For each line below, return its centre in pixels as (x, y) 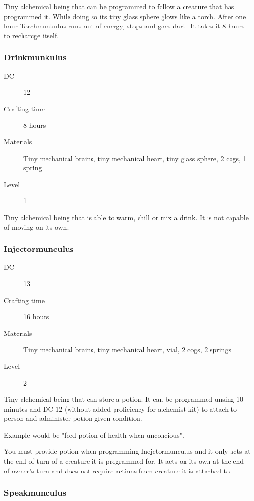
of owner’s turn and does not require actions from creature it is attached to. (118, 470)
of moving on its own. (36, 227)
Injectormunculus (39, 249)
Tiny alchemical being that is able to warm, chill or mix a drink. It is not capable (126, 217)
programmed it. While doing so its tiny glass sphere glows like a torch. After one (125, 16)
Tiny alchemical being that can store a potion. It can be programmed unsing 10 (124, 399)
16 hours (36, 317)
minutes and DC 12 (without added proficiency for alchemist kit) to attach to (121, 408)
